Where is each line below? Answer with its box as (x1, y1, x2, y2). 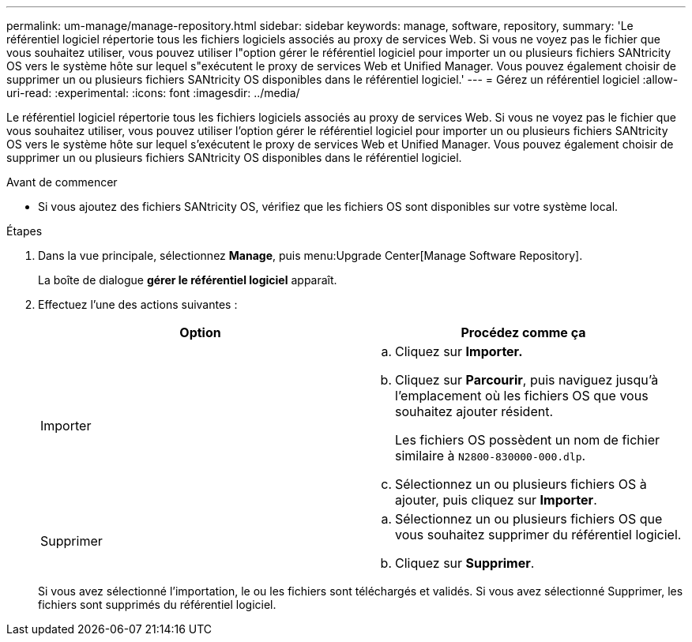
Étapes (6, 224, 43, 238)
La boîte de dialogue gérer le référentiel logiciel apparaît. (38, 273, 337, 287)
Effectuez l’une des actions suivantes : (38, 298, 238, 311)
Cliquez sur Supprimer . (395, 555, 535, 571)
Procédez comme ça (461, 325, 586, 340)
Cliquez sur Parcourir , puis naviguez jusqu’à (395, 372, 659, 388)
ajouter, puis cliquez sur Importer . (395, 492, 597, 508)
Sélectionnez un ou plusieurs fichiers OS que (395, 511, 663, 527)
